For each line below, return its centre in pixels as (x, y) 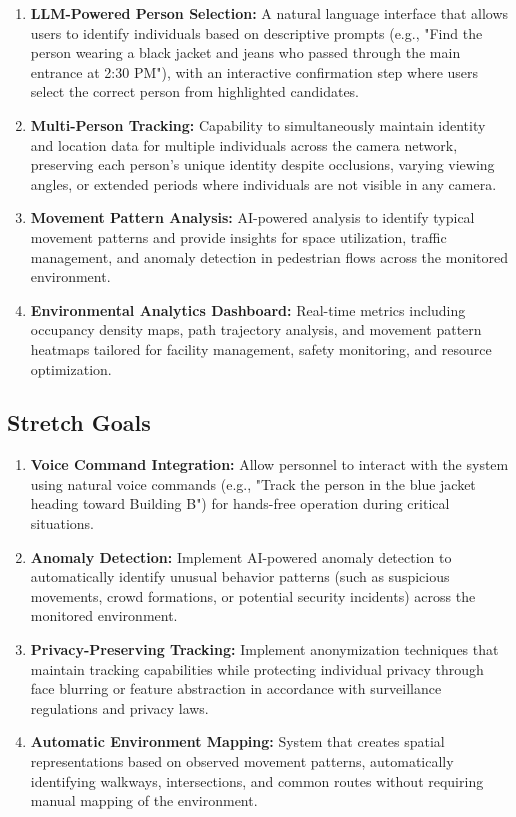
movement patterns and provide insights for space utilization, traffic (238, 236)
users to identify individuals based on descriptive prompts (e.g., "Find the (256, 32)
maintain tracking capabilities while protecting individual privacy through (257, 668)
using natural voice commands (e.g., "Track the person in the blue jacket (253, 483)
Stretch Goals (79, 422)
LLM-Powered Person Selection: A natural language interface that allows (269, 13)
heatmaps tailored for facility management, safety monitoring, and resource (261, 348)
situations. (62, 523)
